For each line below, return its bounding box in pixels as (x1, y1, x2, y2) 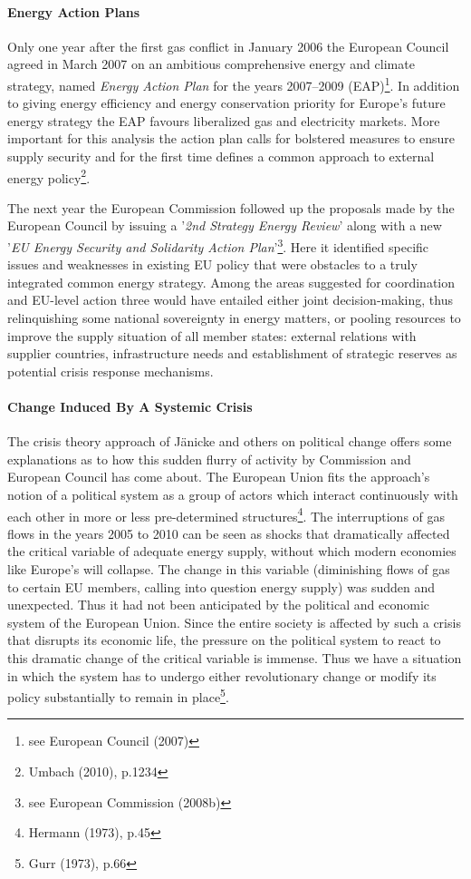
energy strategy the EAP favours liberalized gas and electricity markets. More (7, 111, 440, 130)
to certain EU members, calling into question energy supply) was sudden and (7, 577, 436, 596)
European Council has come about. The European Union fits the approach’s (7, 467, 430, 486)
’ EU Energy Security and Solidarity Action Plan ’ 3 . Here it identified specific (7, 235, 429, 256)
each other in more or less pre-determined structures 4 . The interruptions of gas (7, 503, 446, 525)
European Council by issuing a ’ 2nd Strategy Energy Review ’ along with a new (7, 216, 442, 235)
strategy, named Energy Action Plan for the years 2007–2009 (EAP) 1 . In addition (7, 73, 460, 94)
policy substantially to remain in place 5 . (7, 685, 229, 706)
